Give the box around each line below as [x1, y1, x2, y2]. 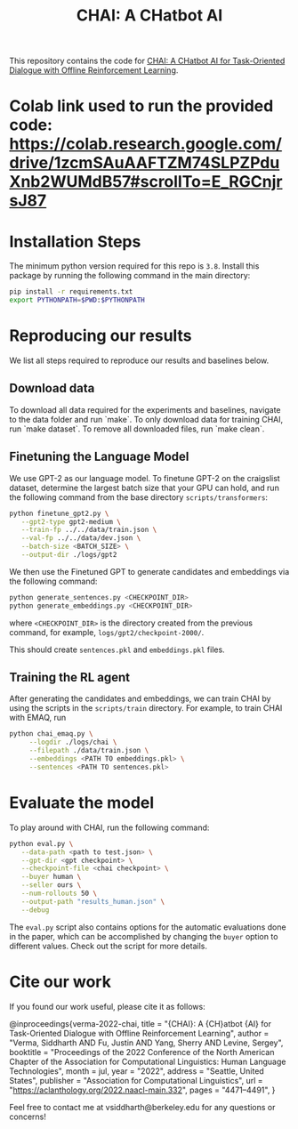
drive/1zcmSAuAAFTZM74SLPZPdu [9, 153, 280, 173]
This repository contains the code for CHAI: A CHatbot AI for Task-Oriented [9, 55, 286, 67]
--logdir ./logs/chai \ [28, 738, 117, 747]
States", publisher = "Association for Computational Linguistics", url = [9, 1075, 264, 1085]
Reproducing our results [9, 326, 193, 346]
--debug [20, 905, 50, 915]
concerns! [9, 1111, 47, 1122]
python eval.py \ [9, 839, 74, 848]
